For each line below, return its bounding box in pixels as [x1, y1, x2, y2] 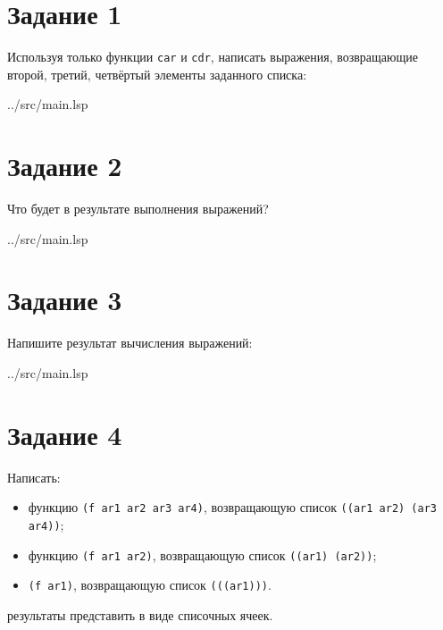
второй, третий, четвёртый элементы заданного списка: [7, 64, 307, 83]
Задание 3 [7, 281, 122, 318]
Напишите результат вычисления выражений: [7, 333, 253, 352]
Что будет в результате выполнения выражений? [7, 199, 269, 218]
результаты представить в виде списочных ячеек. [7, 605, 273, 624]
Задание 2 [7, 147, 122, 184]
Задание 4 [7, 416, 122, 452]
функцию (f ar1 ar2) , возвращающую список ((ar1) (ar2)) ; [28, 545, 377, 564]
